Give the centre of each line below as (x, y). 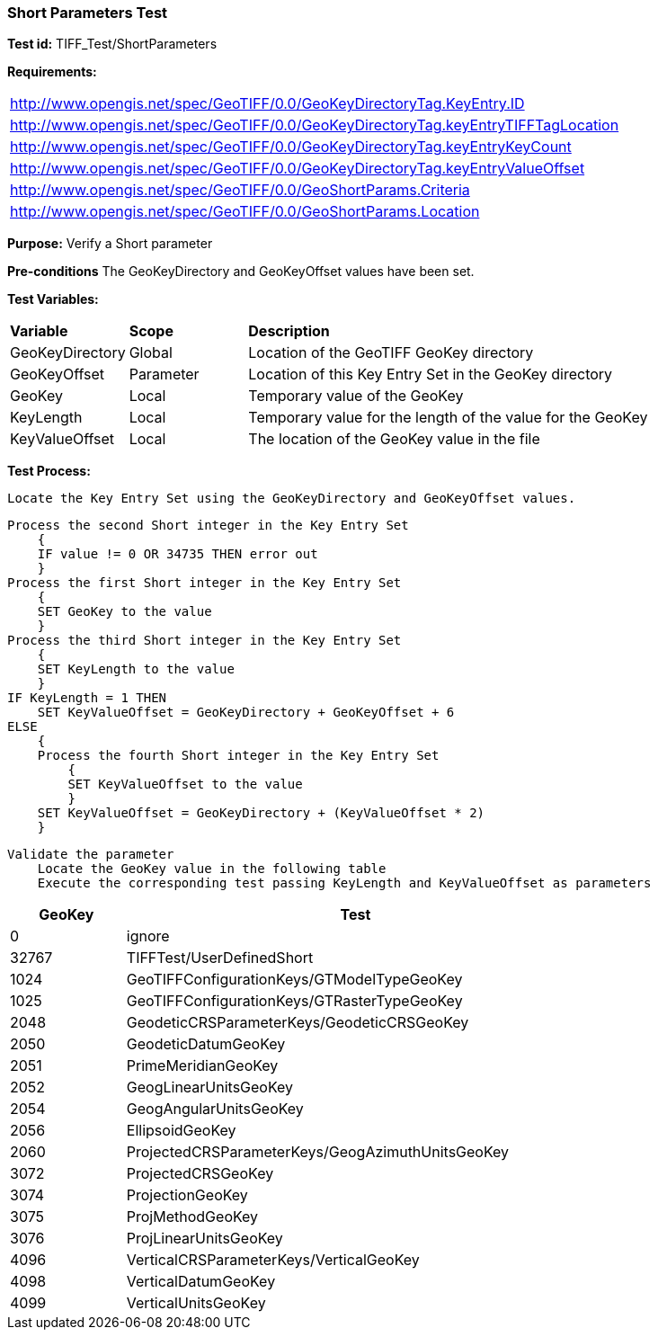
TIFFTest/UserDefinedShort (220, 958)
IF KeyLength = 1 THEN (87, 698)
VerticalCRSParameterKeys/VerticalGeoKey (273, 1260)
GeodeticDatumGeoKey (206, 1044)
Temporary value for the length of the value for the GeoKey (448, 418)
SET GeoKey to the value (124, 612)
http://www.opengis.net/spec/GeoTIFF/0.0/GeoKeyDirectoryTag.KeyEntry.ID (267, 104)
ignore (148, 936)
